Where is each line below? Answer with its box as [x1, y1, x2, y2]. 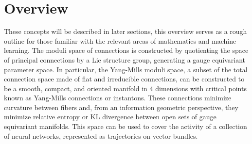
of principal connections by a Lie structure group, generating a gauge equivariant [4, 54, 246, 64]
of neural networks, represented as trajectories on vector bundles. [4, 130, 198, 141]
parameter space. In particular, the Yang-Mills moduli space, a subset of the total [4, 64, 248, 74]
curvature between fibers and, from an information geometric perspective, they [4, 102, 238, 112]
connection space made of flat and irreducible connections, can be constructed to [4, 74, 245, 84]
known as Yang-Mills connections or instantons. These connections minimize [4, 93, 232, 103]
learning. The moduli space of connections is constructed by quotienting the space [4, 45, 249, 55]
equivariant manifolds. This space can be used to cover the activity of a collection [4, 121, 247, 131]
